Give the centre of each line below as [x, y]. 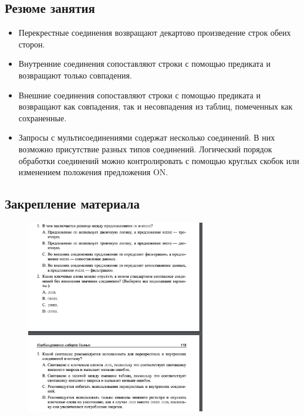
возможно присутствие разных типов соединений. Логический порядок [145, 149]
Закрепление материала [72, 204]
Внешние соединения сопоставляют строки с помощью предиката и [139, 95]
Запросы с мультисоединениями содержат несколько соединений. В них [147, 137]
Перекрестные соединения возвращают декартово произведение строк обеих [155, 33]
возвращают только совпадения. [75, 75]
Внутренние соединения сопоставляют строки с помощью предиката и [144, 64]
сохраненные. [43, 117]
